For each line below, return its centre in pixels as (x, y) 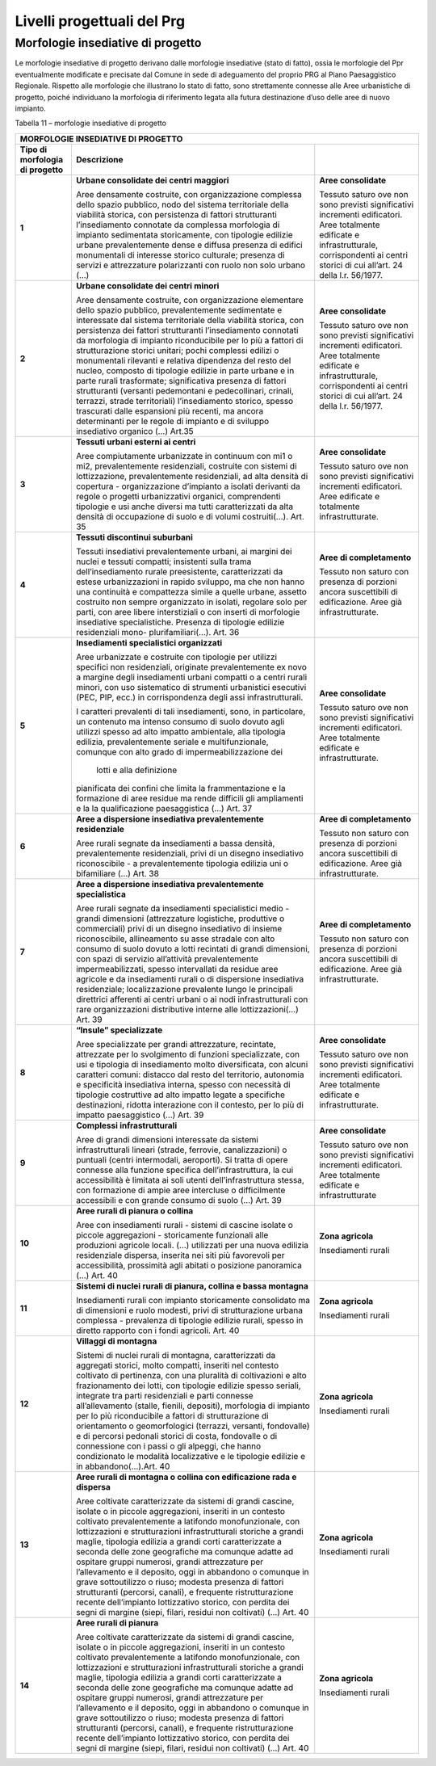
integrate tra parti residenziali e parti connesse (164, 1395)
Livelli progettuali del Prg (100, 21)
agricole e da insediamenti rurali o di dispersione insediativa (190, 979)
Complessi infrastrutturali (126, 1125)
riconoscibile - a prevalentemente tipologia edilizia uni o (182, 863)
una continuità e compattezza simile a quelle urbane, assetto (191, 591)
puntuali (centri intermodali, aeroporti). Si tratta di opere (182, 1159)
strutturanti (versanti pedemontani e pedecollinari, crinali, (184, 390)
